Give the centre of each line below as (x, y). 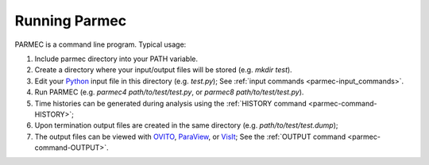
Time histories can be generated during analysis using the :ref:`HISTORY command (171, 103)
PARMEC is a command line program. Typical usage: (100, 44)
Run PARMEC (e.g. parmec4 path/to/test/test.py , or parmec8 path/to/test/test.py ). (169, 92)
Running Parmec (71, 21)
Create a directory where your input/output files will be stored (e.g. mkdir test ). (164, 70)
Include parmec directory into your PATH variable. (116, 59)
